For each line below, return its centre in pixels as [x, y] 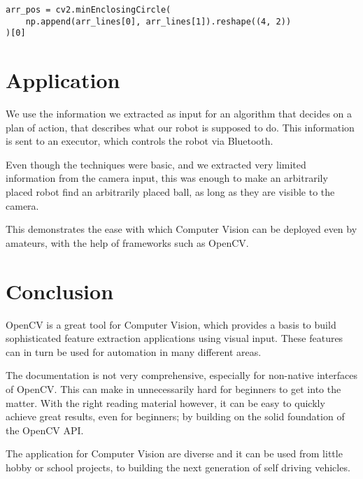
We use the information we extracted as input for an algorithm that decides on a [179, 114]
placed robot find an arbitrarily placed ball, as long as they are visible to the [170, 192]
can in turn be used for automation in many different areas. [134, 351]
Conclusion [60, 291]
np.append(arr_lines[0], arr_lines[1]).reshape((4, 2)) [158, 21]
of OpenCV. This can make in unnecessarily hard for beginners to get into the [173, 388]
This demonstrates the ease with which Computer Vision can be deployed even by [181, 229]
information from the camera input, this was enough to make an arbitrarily [167, 178]
